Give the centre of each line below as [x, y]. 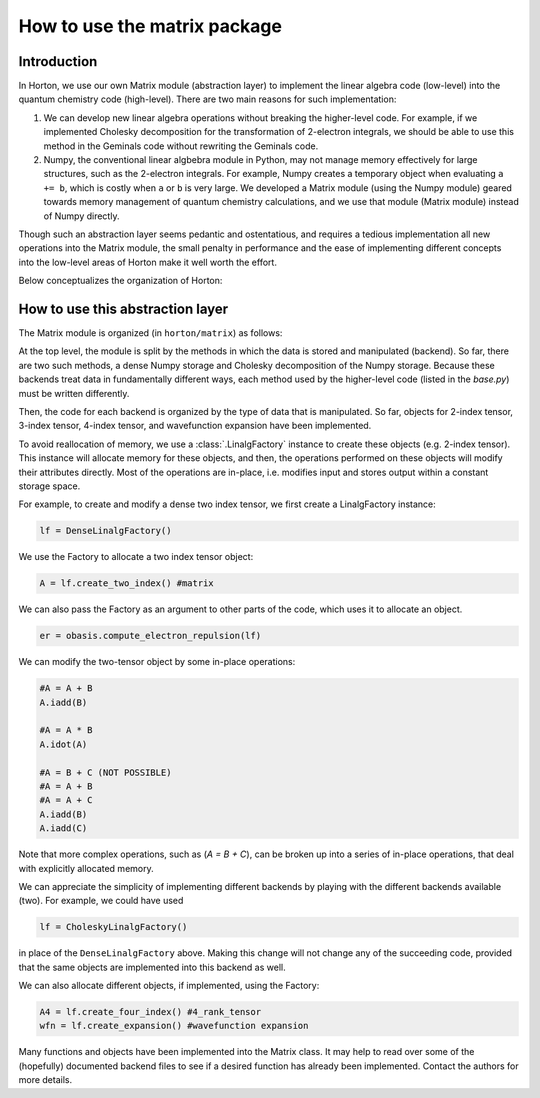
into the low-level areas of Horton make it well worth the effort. [147, 262]
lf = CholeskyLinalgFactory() [113, 927]
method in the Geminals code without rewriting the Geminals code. [181, 146]
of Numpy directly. [81, 216]
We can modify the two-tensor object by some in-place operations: [157, 662]
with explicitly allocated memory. [86, 868]
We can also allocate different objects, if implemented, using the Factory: [169, 986]
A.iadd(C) [63, 828]
